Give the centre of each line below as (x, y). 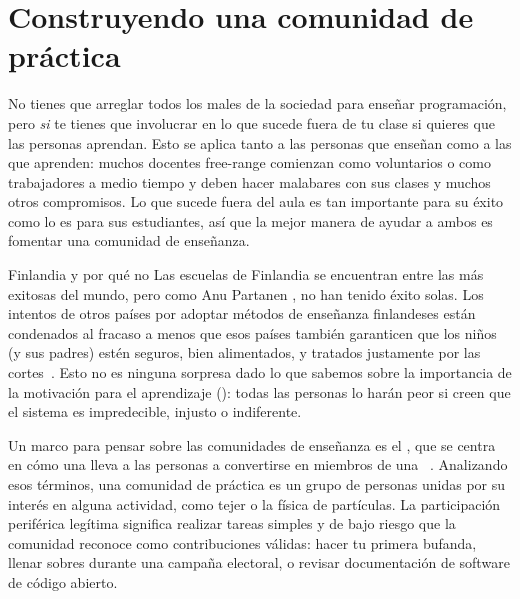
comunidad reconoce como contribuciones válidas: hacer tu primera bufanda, (242, 542)
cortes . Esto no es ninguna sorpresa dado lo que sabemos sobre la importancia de (260, 372)
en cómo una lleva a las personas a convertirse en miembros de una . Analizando (258, 464)
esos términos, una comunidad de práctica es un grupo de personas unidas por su (257, 484)
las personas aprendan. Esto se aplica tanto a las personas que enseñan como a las (260, 142)
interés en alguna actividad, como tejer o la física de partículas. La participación (254, 503)
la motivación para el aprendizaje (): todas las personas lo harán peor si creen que (259, 391)
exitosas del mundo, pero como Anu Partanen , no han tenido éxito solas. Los (246, 293)
